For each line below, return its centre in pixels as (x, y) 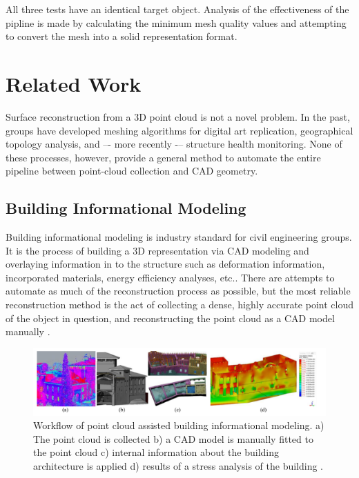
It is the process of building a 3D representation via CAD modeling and (157, 250)
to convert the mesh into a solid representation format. (122, 36)
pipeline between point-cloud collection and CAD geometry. (132, 171)
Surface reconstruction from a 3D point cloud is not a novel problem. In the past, (178, 116)
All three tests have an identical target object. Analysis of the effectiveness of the (177, 9)
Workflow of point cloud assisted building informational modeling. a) (179, 425)
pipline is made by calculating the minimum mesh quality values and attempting (176, 22)
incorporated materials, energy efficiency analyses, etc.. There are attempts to (170, 277)
